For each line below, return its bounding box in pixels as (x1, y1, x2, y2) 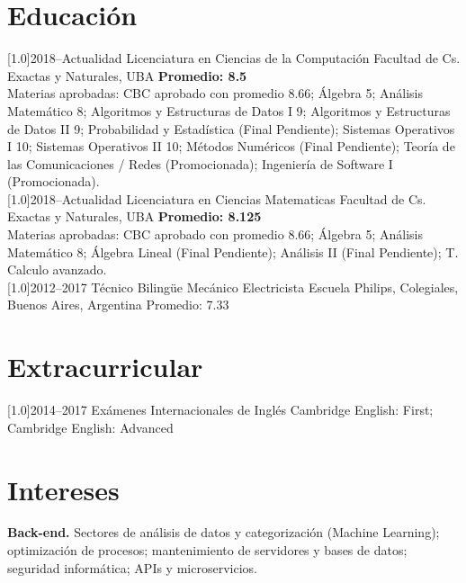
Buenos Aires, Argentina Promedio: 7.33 (7, 295, 229, 314)
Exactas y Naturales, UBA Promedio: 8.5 (7, 66, 247, 85)
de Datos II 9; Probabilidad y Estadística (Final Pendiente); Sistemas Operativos (7, 119, 455, 138)
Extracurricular (7, 348, 203, 385)
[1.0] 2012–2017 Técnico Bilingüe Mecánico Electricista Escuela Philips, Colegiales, (7, 277, 459, 296)
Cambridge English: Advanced (7, 417, 174, 436)
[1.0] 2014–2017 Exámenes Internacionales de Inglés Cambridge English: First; (7, 400, 434, 419)
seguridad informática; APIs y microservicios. (7, 558, 257, 577)
